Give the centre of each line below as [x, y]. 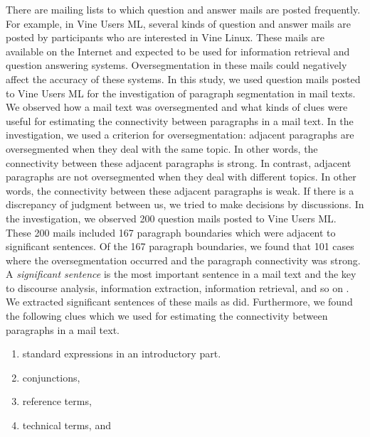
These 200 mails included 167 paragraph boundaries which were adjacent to [171, 232]
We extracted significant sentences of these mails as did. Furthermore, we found [179, 302]
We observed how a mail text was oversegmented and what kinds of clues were [177, 107]
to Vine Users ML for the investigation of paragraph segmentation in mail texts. [181, 93]
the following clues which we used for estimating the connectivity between [167, 316]
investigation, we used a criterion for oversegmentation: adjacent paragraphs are [180, 135]
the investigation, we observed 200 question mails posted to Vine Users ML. [171, 218]
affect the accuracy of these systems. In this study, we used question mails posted [183, 79]
